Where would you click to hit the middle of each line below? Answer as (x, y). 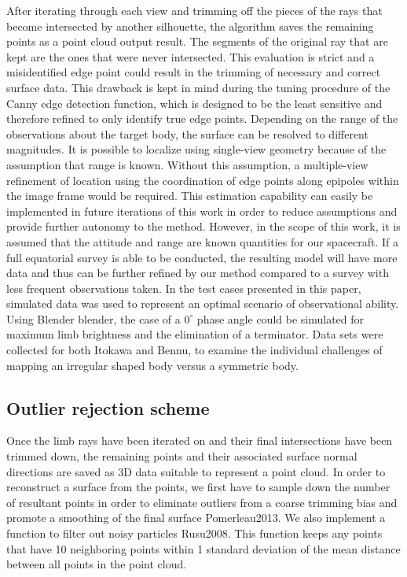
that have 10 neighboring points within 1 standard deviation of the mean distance (203, 548)
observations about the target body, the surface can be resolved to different (187, 133)
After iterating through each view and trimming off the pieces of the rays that (194, 10)
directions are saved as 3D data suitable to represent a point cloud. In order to (196, 471)
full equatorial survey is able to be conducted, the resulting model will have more (202, 257)
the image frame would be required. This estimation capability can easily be (190, 196)
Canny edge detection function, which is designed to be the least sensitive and (194, 103)
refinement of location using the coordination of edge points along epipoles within (203, 180)
